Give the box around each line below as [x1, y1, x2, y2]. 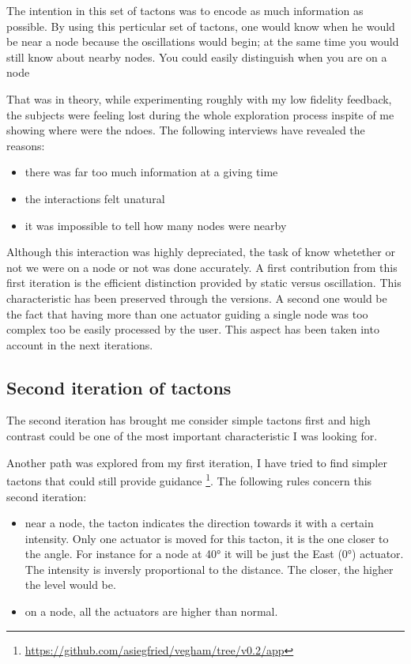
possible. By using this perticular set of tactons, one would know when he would [6, 17, 395, 34]
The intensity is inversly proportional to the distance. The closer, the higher [25, 560, 394, 577]
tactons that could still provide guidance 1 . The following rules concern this [6, 470, 372, 489]
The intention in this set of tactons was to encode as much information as [6, 2, 364, 18]
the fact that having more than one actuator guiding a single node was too [6, 305, 368, 322]
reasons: [6, 137, 45, 153]
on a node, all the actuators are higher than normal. [25, 603, 278, 620]
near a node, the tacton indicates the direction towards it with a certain [25, 515, 374, 531]
